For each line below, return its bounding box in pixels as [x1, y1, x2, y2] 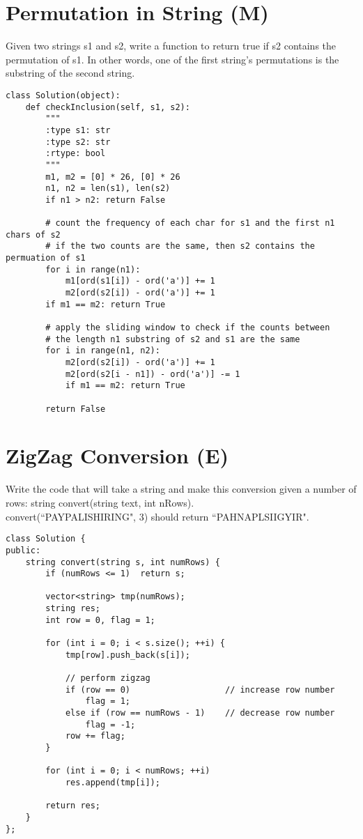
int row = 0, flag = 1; [45, 615, 155, 625]
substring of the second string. [6, 66, 135, 80]
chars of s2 [6, 229, 61, 240]
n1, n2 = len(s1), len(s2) [45, 183, 171, 194]
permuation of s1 [6, 253, 86, 263]
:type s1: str [45, 125, 111, 135]
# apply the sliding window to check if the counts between [45, 323, 330, 333]
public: [6, 545, 41, 555]
